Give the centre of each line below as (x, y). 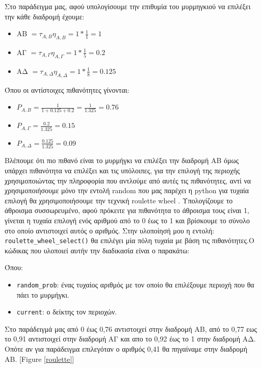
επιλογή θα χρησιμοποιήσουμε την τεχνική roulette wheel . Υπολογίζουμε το (119, 200)
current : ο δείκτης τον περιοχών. (67, 312)
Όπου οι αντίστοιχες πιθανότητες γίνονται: (67, 89)
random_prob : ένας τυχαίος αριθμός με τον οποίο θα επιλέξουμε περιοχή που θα (135, 284)
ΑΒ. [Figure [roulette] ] (40, 359)
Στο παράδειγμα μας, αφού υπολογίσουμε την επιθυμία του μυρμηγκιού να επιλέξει (128, 6)
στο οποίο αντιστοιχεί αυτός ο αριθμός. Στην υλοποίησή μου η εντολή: (110, 230)
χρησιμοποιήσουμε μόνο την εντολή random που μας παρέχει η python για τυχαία (127, 190)
